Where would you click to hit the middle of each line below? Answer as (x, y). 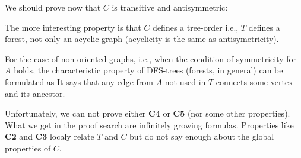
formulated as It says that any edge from (79, 81)
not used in (185, 81)
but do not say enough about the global (202, 136)
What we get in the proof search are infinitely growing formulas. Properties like (149, 125)
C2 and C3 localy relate (50, 136)
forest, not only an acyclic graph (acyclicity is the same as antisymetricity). (142, 39)
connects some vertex (254, 81)
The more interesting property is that (73, 27)
